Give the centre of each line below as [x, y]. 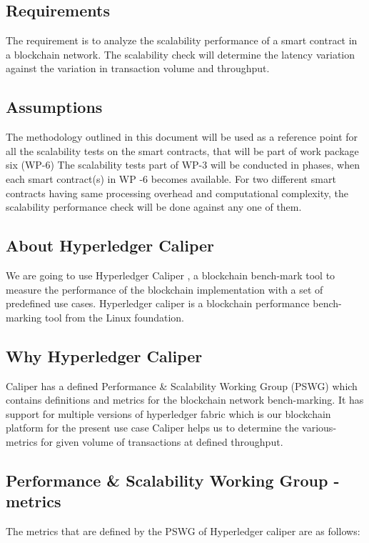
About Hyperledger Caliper [110, 245]
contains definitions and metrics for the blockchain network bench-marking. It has [185, 400]
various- [319, 428]
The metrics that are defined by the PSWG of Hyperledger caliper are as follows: [183, 531]
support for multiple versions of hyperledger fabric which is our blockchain [168, 413]
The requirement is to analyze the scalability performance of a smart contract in [182, 40]
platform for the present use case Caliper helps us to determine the [152, 428]
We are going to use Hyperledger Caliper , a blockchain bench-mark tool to [171, 275]
